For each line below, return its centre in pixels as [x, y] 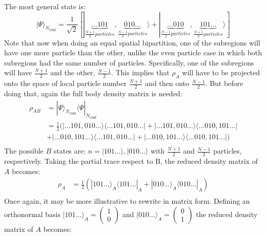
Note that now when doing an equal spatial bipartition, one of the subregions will [132, 42]
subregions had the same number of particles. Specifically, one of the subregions [129, 62]
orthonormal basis [32, 214]
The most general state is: [45, 6]
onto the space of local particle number [65, 83]
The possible [24, 151]
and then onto [167, 83]
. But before [224, 83]
